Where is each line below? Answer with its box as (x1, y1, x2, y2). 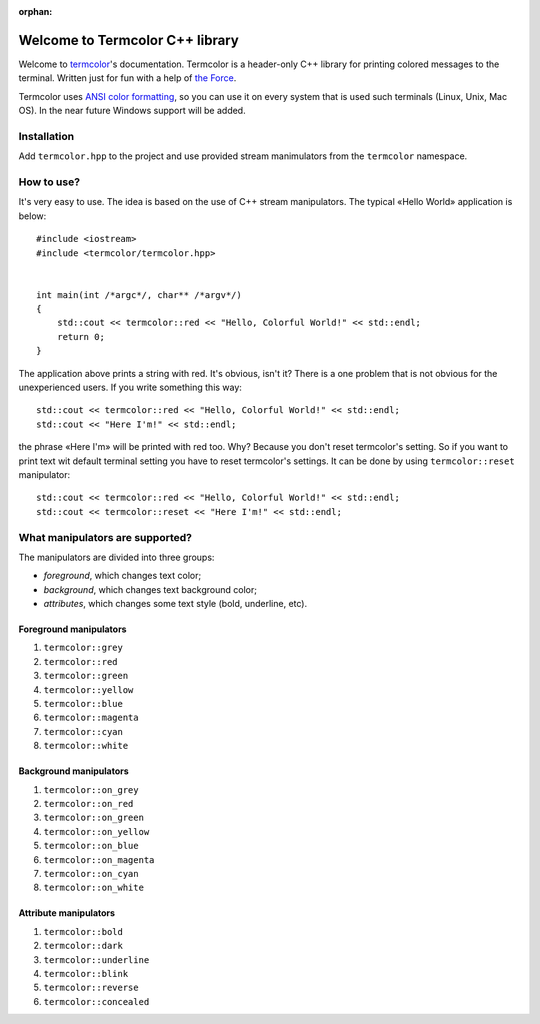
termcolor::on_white (43, 882, 145, 894)
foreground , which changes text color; (43, 570, 202, 582)
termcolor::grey (43, 642, 124, 654)
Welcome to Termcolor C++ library (18, 31, 239, 49)
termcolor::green (43, 670, 129, 682)
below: (18, 210, 47, 222)
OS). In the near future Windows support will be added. (18, 105, 246, 117)
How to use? (18, 175, 80, 189)
